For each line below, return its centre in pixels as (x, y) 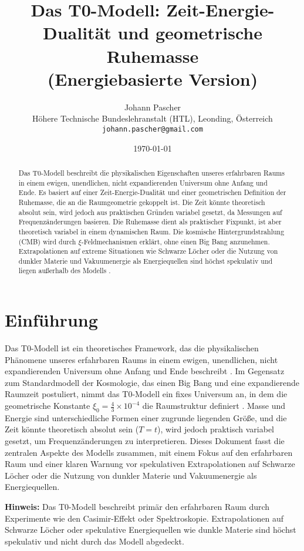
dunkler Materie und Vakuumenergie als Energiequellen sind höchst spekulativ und (146, 261)
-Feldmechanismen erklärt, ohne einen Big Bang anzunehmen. (175, 241)
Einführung (51, 320)
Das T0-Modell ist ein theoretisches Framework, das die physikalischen (132, 348)
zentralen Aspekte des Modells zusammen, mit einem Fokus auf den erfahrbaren (149, 452)
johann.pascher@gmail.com (153, 129)
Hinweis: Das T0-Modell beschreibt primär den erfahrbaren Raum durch (137, 506)
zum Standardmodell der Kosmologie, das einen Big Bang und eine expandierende (152, 382)
